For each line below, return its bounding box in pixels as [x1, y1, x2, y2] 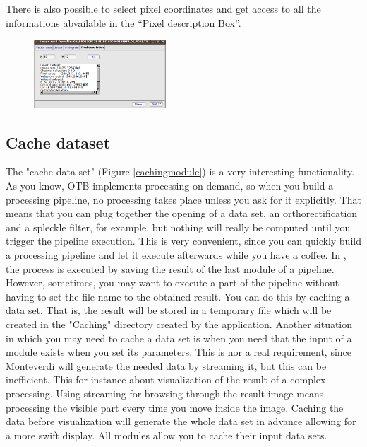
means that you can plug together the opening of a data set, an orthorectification [6, 206, 358, 221]
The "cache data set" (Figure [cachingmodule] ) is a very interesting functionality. [6, 164, 355, 179]
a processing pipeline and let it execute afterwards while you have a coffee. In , [6, 248, 347, 262]
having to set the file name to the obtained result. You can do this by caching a [6, 289, 350, 303]
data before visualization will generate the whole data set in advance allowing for [6, 414, 356, 429]
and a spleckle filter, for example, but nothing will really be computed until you [6, 219, 351, 234]
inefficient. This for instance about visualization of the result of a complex [6, 372, 326, 387]
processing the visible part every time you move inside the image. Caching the [6, 400, 344, 414]
